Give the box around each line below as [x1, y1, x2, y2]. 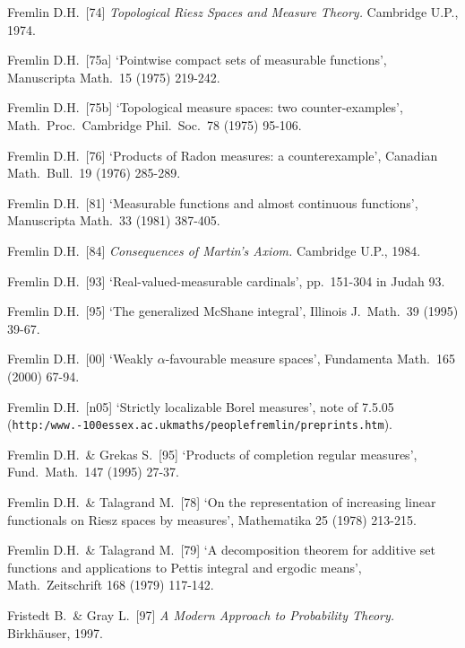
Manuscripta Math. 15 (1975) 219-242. [7, 67, 220, 86]
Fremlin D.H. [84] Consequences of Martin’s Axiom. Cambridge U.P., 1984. [7, 241, 421, 259]
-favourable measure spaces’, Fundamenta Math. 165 [165, 349, 455, 368]
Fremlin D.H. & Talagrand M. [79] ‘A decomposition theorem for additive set [7, 540, 435, 559]
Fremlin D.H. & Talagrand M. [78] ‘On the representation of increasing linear [7, 492, 436, 511]
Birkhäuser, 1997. [7, 623, 103, 642]
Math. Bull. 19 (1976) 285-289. [7, 163, 181, 182]
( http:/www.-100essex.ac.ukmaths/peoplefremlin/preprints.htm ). [7, 415, 393, 433]
